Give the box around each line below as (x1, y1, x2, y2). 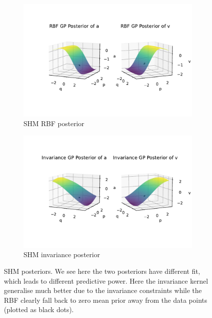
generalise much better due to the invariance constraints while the (4, 285, 202, 295)
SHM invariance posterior (24, 249, 100, 260)
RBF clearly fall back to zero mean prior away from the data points (4, 294, 208, 305)
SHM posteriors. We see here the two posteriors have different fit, (4, 266, 200, 276)
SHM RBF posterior (24, 118, 85, 128)
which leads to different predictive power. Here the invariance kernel (4, 275, 208, 286)
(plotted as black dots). (4, 304, 74, 315)
